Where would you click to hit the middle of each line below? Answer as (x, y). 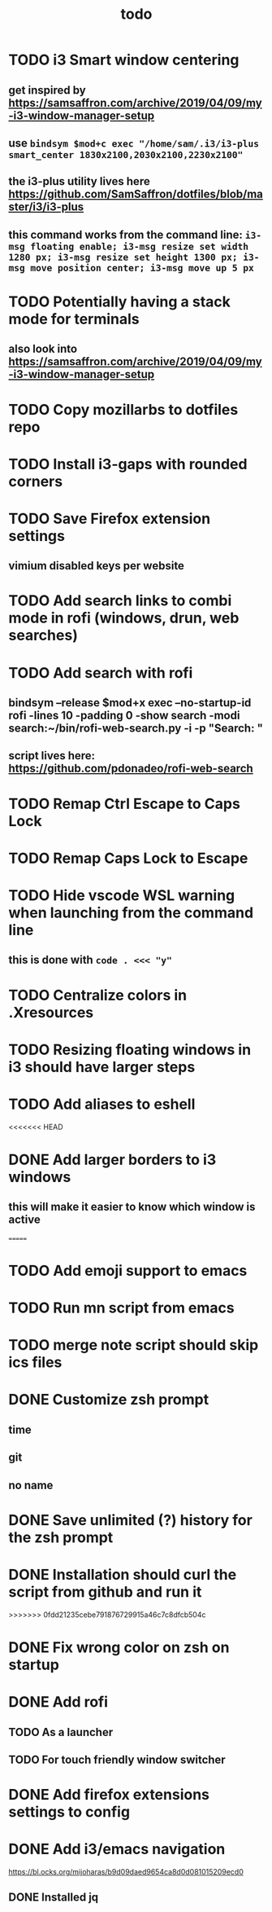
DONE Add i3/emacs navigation (117, 1849)
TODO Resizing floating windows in (130, 1050)
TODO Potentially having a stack (120, 301)
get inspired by (47, 90)
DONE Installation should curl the (123, 1575)
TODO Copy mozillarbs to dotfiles (123, 409)
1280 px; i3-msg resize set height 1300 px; (123, 257)
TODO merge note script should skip (134, 1345)
